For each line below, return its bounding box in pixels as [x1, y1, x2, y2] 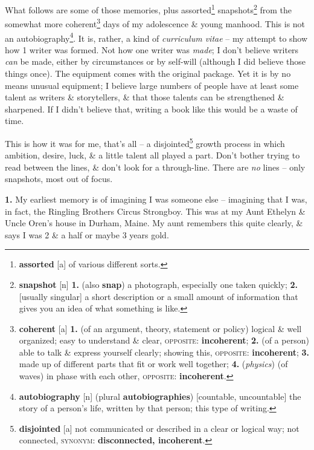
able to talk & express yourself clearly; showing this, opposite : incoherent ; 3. [19, 345, 309, 358]
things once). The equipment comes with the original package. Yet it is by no [5, 67, 291, 79]
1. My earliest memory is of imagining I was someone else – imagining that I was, [5, 192, 307, 205]
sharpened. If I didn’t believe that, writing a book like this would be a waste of [5, 102, 298, 115]
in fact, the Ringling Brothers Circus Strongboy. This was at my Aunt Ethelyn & [5, 204, 306, 217]
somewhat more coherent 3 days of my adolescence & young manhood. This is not [5, 16, 306, 30]
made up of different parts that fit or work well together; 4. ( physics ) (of [19, 357, 288, 370]
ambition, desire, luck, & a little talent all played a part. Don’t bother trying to [5, 149, 300, 161]
